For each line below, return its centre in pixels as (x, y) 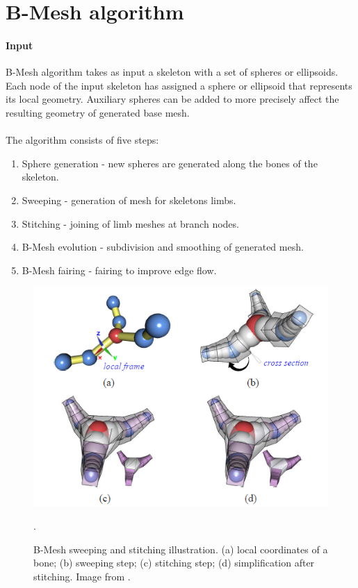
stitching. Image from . (82, 577)
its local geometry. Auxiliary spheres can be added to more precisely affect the (172, 99)
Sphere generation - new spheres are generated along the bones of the (170, 163)
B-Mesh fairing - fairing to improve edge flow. (119, 270)
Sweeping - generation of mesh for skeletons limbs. (129, 200)
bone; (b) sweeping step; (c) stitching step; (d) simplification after (174, 563)
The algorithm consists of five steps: (82, 140)
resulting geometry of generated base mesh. (98, 112)
